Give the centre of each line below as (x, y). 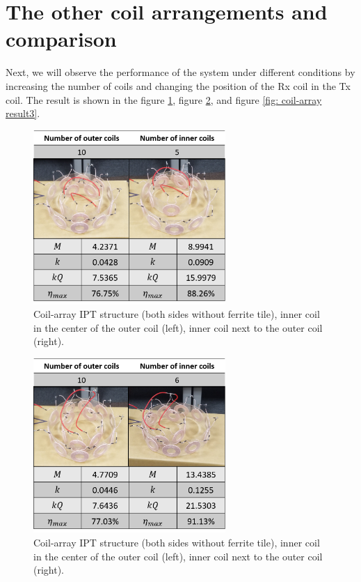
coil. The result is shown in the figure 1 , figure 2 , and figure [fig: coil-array (164, 99)
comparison (61, 39)
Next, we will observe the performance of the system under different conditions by (180, 72)
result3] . (23, 113)
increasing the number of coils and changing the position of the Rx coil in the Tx (178, 85)
